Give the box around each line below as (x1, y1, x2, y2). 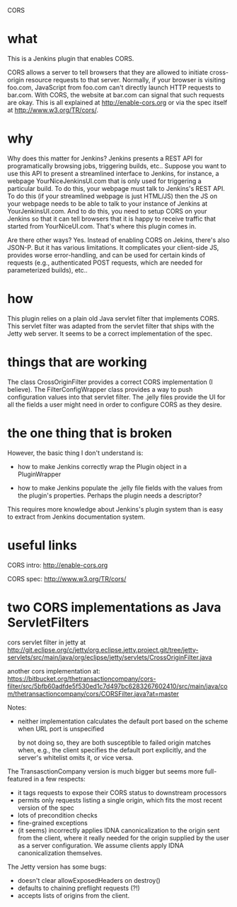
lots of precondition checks (17, 810, 98, 819)
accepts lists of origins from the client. (17, 891, 129, 900)
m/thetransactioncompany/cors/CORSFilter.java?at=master (7, 689, 179, 698)
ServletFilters (7, 614, 90, 630)
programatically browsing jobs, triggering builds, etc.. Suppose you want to (7, 161, 226, 170)
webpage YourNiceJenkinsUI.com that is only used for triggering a (7, 177, 202, 185)
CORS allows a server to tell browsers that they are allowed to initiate (7, 67, 209, 77)
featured (7, 774, 33, 783)
